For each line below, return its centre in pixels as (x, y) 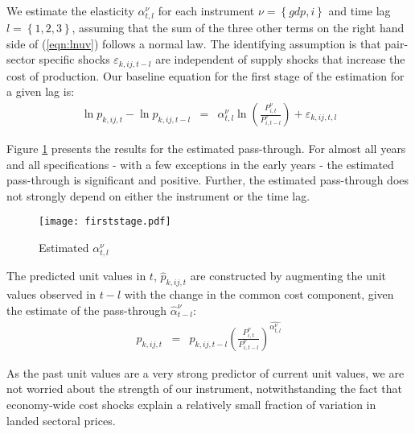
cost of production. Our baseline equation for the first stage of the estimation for (205, 75)
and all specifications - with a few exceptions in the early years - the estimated (200, 164)
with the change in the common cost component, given (259, 294)
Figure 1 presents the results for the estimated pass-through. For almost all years (206, 149)
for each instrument (206, 10)
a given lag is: (41, 91)
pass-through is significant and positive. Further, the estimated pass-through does (208, 180)
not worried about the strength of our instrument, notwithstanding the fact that (205, 389)
